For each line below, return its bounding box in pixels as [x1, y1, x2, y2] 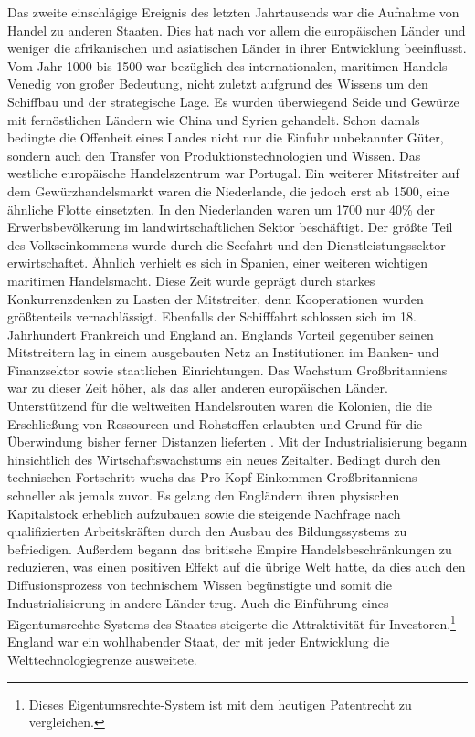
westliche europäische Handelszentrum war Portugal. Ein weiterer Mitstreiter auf [7, 163, 459, 183]
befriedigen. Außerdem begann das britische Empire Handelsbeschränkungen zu [7, 539, 452, 558]
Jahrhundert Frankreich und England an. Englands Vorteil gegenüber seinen [7, 324, 434, 343]
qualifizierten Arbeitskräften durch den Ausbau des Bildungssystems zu [7, 521, 407, 541]
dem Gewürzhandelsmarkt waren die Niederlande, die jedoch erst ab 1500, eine [7, 181, 449, 200]
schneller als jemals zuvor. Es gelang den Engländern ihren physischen [7, 486, 400, 505]
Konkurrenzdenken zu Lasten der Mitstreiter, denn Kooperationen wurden [7, 289, 424, 308]
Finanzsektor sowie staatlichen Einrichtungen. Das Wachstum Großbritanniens [7, 360, 448, 379]
